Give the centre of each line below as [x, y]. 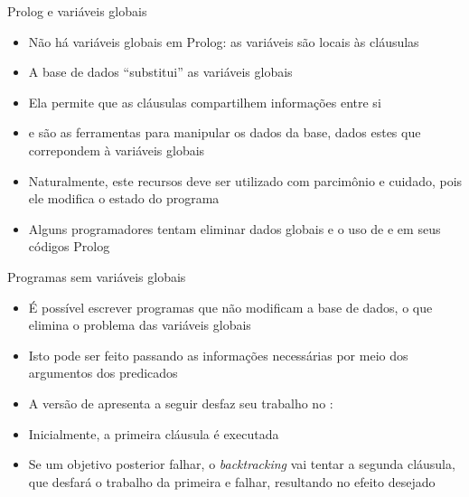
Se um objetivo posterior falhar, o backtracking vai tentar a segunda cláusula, [242, 464]
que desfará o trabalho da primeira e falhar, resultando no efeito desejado [232, 481]
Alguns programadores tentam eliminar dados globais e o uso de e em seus [234, 228]
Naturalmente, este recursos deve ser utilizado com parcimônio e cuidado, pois [245, 180]
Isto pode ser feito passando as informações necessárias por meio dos [218, 355]
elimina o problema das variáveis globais [140, 325]
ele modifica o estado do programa [124, 198]
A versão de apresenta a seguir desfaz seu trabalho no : [181, 403]
